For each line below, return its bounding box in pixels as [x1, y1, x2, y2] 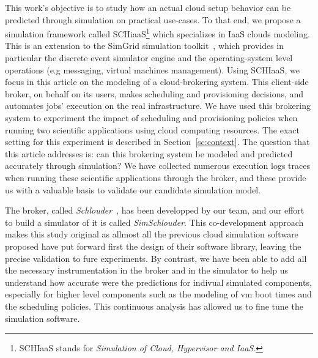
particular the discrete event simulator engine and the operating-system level [5, 51, 293, 64]
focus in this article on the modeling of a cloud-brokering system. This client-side [5, 75, 309, 88]
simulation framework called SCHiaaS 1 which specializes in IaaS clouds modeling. [5, 26, 310, 40]
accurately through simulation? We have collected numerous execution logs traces [5, 159, 310, 172]
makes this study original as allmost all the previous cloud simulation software [5, 228, 298, 241]
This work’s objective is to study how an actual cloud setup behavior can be [5, 1, 291, 13]
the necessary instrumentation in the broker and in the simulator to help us [5, 264, 288, 277]
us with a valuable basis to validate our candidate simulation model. [5, 183, 261, 196]
